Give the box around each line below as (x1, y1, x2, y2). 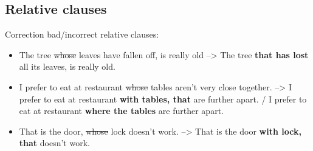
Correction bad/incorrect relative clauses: (5, 28, 159, 41)
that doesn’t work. (19, 136, 90, 149)
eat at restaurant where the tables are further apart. (19, 104, 224, 117)
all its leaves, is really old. (19, 60, 115, 73)
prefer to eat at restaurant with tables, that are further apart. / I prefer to (19, 92, 307, 105)
